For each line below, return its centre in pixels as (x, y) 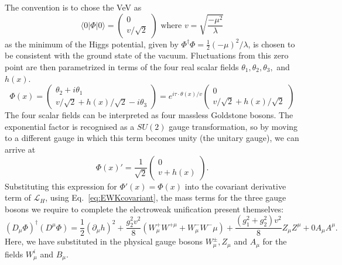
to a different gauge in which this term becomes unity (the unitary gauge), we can (152, 138)
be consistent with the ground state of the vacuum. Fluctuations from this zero (147, 55)
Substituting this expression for (61, 186)
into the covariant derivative (235, 186)
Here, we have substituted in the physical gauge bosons (104, 241)
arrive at (20, 149)
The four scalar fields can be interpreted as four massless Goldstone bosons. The (149, 115)
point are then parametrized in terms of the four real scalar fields (122, 67)
